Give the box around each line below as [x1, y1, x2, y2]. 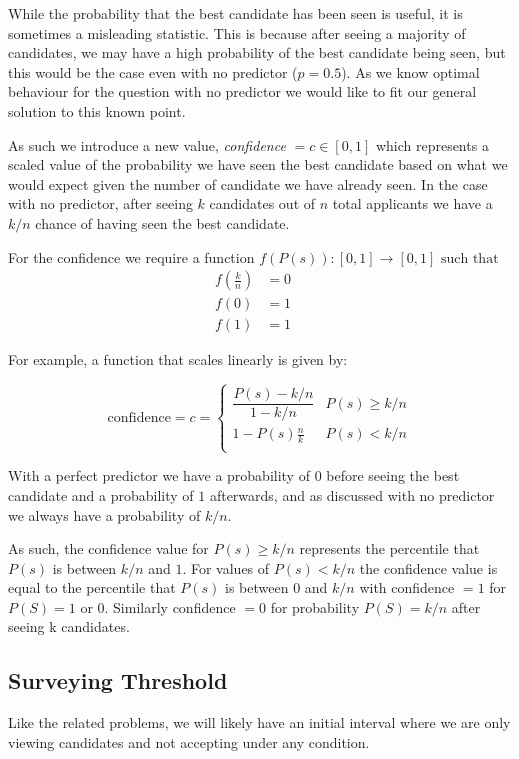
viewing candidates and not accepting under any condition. [8, 731, 370, 752]
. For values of [182, 557, 270, 578]
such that [440, 251, 499, 266]
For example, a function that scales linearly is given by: [8, 349, 348, 370]
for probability [270, 596, 360, 617]
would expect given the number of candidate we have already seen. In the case [8, 173, 488, 194]
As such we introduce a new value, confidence [8, 134, 286, 155]
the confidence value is [359, 557, 498, 578]
